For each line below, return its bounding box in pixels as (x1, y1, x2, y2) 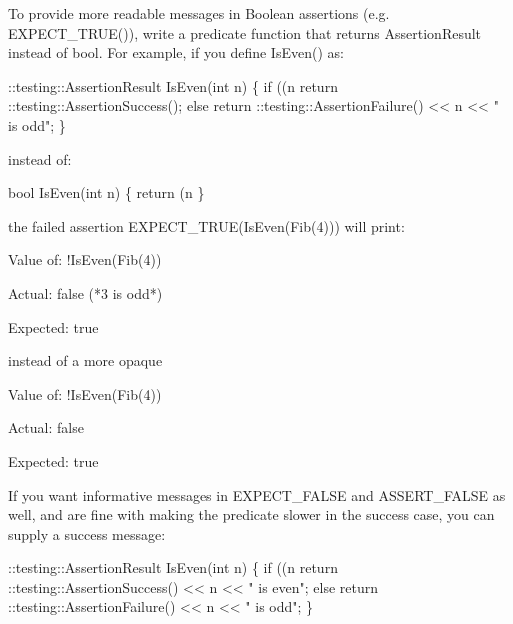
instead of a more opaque (8, 350, 163, 371)
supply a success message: (8, 523, 166, 544)
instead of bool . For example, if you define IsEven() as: (8, 42, 344, 63)
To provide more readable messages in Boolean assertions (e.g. (8, 3, 390, 23)
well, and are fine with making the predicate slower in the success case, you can (8, 504, 495, 525)
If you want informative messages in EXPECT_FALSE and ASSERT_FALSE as (8, 484, 506, 505)
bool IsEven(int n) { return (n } (8, 182, 205, 203)
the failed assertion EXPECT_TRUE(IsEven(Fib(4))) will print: (8, 215, 405, 236)
